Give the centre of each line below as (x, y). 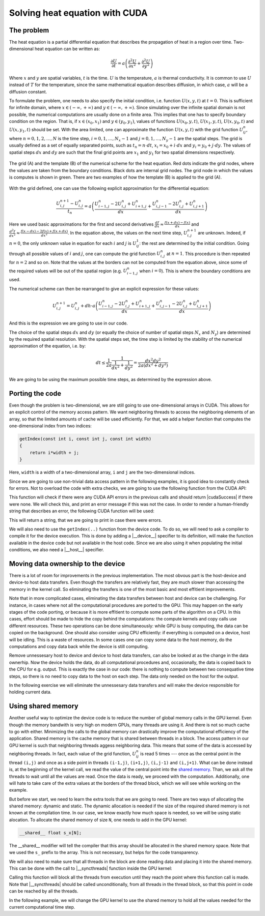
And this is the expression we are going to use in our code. (68, 323)
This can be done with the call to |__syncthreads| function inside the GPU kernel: (91, 868)
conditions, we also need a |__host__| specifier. (56, 550)
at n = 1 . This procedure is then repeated (208, 254)
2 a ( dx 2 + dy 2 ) (153, 365)
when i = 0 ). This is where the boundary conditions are (195, 271)
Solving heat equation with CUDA (79, 13)
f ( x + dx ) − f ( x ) (177, 223)
